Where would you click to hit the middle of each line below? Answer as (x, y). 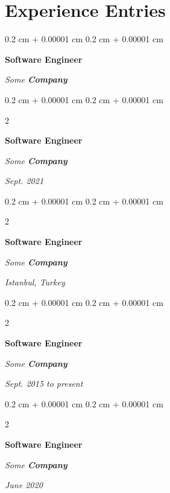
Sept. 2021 (24, 181)
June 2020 (24, 485)
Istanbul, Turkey (35, 282)
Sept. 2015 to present (44, 383)
